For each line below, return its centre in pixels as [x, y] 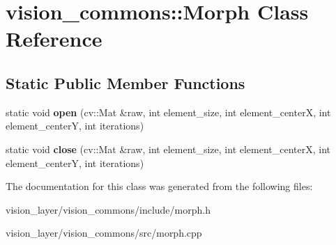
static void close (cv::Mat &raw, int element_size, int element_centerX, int [168, 149]
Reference [54, 39]
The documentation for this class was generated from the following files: [159, 186]
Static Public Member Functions [125, 82]
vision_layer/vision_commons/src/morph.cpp [104, 233]
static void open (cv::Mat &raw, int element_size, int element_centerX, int [168, 112]
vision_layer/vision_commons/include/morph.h [108, 209]
